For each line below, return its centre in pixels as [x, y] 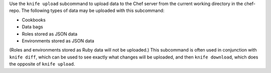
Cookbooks [34, 19]
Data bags [32, 27]
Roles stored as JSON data [50, 34]
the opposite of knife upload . [42, 64]
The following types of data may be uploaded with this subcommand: [93, 10]
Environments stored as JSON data [58, 40]
